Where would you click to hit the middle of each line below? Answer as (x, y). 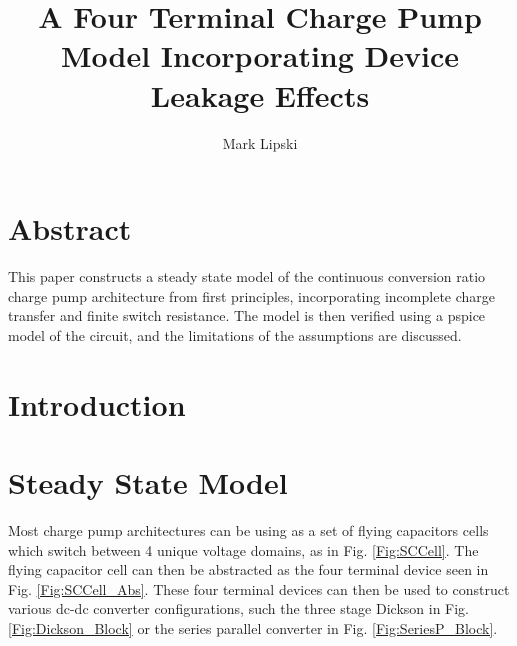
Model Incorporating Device (260, 55)
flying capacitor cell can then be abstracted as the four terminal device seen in (248, 569)
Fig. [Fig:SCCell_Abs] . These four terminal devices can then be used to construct (259, 588)
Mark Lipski (260, 142)
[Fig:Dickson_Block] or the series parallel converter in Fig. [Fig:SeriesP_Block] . (253, 627)
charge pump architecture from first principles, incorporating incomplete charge (252, 295)
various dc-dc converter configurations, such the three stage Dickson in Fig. (239, 608)
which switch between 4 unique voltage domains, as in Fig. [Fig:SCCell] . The (243, 549)
